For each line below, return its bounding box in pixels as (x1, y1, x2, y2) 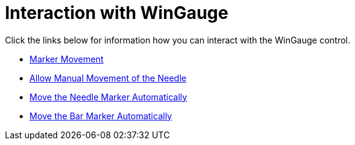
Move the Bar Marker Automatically (29, 110, 172, 121)
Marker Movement (29, 53, 104, 64)
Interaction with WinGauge (5, 2, 228, 23)
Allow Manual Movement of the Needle (29, 72, 187, 83)
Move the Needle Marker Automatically (29, 91, 187, 102)
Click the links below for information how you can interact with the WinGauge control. (5, 34, 351, 45)
